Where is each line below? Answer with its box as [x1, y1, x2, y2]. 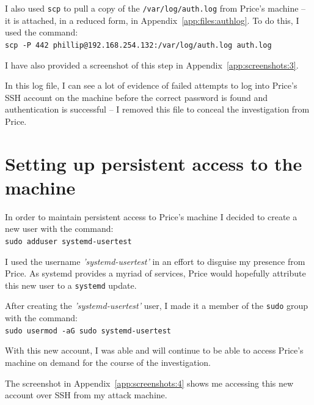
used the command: [5, 26, 78, 39]
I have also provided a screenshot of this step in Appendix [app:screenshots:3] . [5, 58, 299, 71]
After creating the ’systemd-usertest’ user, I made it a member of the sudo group [5, 299, 309, 312]
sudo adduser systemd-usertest [5, 237, 132, 246]
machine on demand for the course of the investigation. [5, 355, 211, 368]
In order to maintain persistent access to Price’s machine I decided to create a [5, 210, 298, 223]
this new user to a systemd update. [5, 278, 137, 291]
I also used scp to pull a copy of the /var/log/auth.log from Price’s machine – [5, 2, 306, 14]
